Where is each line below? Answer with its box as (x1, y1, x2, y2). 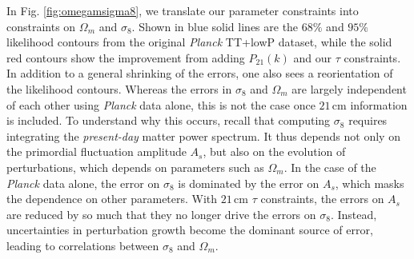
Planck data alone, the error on (6, 174, 160, 191)
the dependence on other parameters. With (6, 190, 218, 207)
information (350, 96, 408, 113)
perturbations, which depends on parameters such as (6, 158, 264, 175)
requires (348, 112, 388, 129)
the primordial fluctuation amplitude (6, 143, 187, 160)
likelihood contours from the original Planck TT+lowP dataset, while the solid (6, 34, 392, 50)
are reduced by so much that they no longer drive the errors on (6, 205, 316, 222)
